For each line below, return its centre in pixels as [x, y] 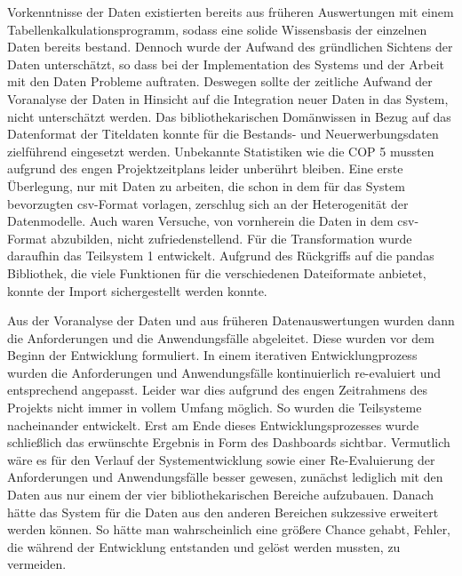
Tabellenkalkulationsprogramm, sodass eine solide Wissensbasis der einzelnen [217, 29]
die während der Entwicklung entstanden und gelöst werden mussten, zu [204, 546]
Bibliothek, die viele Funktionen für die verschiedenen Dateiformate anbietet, [217, 272]
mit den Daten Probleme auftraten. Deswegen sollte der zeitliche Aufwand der [220, 81]
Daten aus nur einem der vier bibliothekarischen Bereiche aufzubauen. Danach [221, 495]
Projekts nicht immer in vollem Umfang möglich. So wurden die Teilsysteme [215, 408]
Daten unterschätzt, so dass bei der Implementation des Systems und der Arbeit [226, 64]
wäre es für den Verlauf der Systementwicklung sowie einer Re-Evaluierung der [221, 459]
